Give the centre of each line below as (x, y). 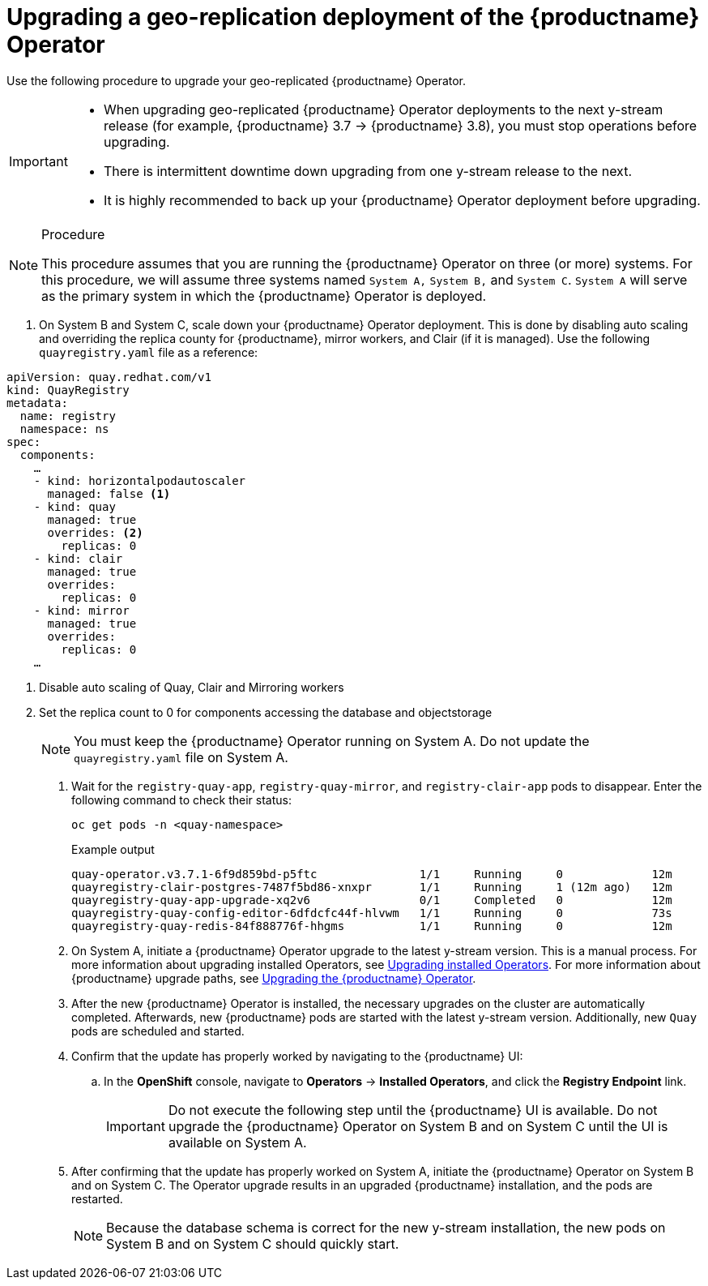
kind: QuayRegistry (68, 390)
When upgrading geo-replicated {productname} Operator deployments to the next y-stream (383, 109)
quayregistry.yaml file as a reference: (149, 352)
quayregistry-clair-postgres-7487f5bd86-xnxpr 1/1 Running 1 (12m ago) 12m (372, 887)
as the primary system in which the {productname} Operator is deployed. (264, 296)
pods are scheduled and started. (158, 1031)
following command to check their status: (181, 799)
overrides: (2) (95, 532)
